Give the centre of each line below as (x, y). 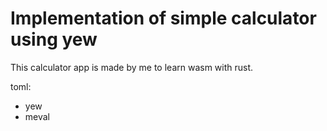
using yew (54, 39)
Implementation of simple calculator (163, 18)
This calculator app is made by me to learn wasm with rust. (132, 67)
